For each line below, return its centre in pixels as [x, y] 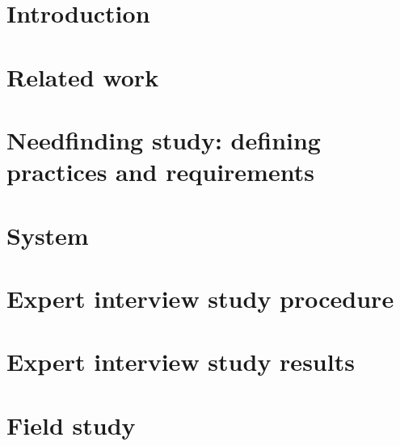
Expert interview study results [181, 362]
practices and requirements [160, 172]
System [48, 235]
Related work [83, 76]
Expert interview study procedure [200, 298]
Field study [71, 425]
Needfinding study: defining [164, 139]
